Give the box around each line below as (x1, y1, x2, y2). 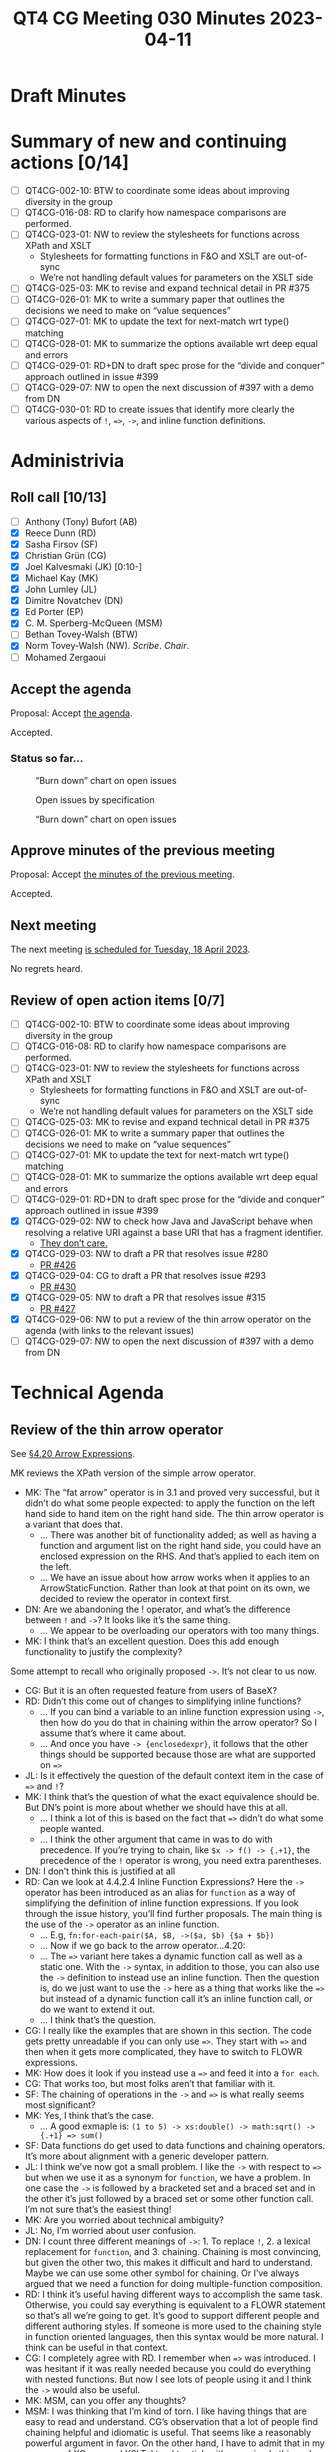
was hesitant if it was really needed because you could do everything (24, 2362, 312, 2374)
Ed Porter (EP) (24, 606, 84, 618)
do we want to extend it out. (39, 2003, 156, 2015)
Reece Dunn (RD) (24, 527, 97, 539)
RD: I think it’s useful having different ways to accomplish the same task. (24, 2288, 323, 2300)
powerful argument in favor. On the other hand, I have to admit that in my (24, 2437, 325, 2449)
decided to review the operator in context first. (39, 1592, 232, 1604)
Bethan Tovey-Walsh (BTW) (24, 628, 138, 641)
